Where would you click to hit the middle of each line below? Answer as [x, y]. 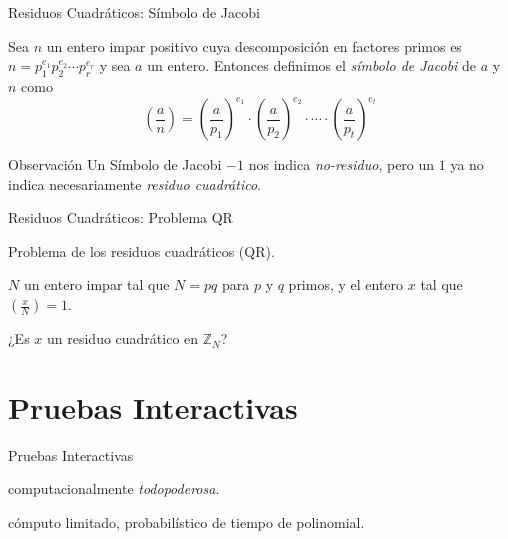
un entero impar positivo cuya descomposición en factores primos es [254, 45]
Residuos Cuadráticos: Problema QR [120, 217]
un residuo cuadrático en [123, 338]
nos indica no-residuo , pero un [341, 164]
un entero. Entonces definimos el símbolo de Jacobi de [312, 65]
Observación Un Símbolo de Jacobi [115, 164]
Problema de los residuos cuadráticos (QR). [141, 250]
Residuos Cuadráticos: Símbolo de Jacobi [134, 12]
